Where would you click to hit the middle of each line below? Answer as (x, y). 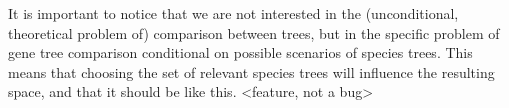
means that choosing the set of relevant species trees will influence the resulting (251, 71)
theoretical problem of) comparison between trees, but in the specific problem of (254, 32)
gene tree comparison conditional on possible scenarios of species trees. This (240, 52)
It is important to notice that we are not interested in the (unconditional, (233, 13)
